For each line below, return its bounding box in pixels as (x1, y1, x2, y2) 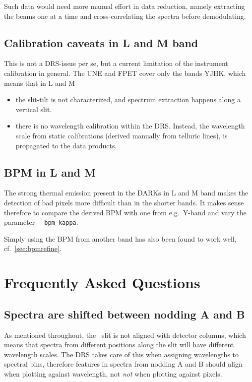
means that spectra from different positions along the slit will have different (4, 339, 234, 350)
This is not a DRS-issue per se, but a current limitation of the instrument (4, 58, 228, 68)
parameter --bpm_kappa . (4, 217, 78, 227)
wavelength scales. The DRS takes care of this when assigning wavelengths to (4, 349, 239, 359)
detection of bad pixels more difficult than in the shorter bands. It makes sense (4, 197, 244, 207)
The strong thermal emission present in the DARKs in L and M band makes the (4, 188, 249, 198)
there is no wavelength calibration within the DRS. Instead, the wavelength (15, 121, 245, 131)
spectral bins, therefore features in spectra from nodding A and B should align (4, 359, 243, 369)
